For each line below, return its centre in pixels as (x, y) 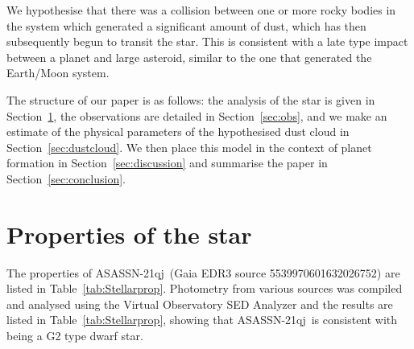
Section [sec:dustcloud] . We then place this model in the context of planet (189, 147)
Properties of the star (129, 234)
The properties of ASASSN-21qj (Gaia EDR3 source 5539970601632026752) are (203, 272)
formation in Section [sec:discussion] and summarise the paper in (167, 163)
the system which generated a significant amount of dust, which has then (186, 25)
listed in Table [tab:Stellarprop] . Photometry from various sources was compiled (205, 288)
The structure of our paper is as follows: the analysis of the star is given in (191, 99)
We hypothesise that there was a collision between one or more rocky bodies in (201, 10)
